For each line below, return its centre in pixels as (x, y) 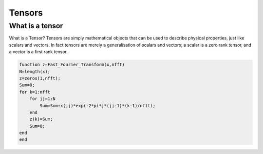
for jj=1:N (42, 99)
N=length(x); (35, 71)
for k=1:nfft (35, 92)
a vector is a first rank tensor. (38, 52)
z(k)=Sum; (41, 119)
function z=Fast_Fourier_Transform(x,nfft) (72, 65)
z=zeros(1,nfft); (40, 78)
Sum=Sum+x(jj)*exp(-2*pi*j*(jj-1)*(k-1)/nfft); (98, 106)
